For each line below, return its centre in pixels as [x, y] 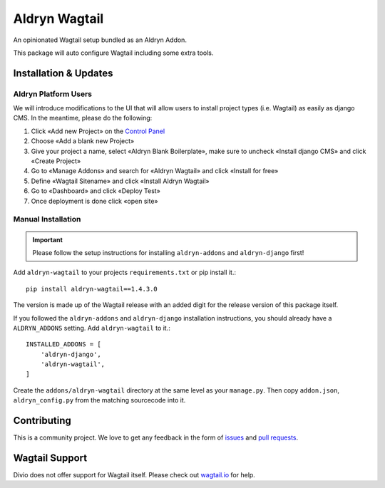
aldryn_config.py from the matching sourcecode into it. [99, 400]
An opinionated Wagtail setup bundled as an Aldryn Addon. [100, 40]
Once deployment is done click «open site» [94, 201]
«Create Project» [56, 161]
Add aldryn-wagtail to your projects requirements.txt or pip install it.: [125, 272]
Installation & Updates [63, 73]
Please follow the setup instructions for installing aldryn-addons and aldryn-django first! [168, 252]
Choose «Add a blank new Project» [83, 141]
